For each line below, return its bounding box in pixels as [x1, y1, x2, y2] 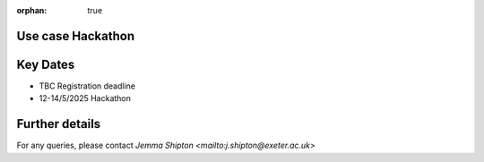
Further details [16, 116, 101, 132]
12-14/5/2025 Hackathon [39, 93, 132, 104]
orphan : [16, 5, 48, 15]
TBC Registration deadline [39, 81, 136, 91]
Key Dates [16, 56, 75, 72]
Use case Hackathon [16, 28, 134, 44]
